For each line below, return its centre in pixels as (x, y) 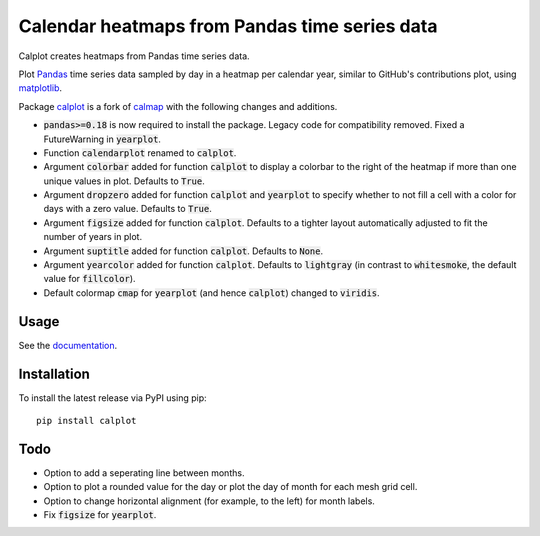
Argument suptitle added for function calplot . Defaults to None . (183, 251)
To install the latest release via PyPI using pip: (112, 397)
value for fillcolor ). (89, 279)
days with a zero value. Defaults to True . (127, 209)
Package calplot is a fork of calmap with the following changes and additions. (178, 106)
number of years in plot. (93, 237)
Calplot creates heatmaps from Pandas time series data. (134, 56)
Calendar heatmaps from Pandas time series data (228, 26)
